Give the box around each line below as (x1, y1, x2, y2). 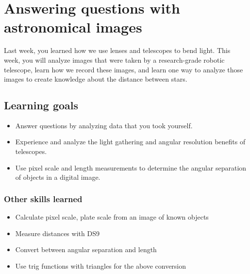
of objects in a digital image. (15, 172, 100, 182)
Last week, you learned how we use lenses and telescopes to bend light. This (4, 45, 231, 55)
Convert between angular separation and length (15, 244, 157, 255)
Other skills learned (4, 192, 83, 205)
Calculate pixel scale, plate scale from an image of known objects (15, 212, 209, 222)
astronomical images (4, 17, 142, 37)
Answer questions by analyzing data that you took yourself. (15, 120, 193, 130)
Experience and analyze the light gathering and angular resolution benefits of (15, 137, 246, 147)
